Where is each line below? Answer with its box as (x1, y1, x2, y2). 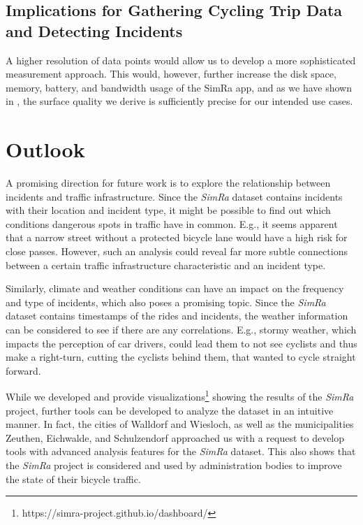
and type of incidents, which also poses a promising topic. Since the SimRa (6, 294, 326, 309)
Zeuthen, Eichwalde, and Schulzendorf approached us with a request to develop (6, 430, 345, 445)
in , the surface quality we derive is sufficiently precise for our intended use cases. (6, 94, 353, 108)
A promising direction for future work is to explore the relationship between (6, 175, 331, 190)
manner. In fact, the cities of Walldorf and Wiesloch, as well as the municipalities (6, 417, 354, 431)
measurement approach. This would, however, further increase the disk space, (6, 66, 336, 81)
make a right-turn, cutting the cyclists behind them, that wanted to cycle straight (6, 350, 356, 364)
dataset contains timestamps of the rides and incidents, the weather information (6, 308, 348, 323)
